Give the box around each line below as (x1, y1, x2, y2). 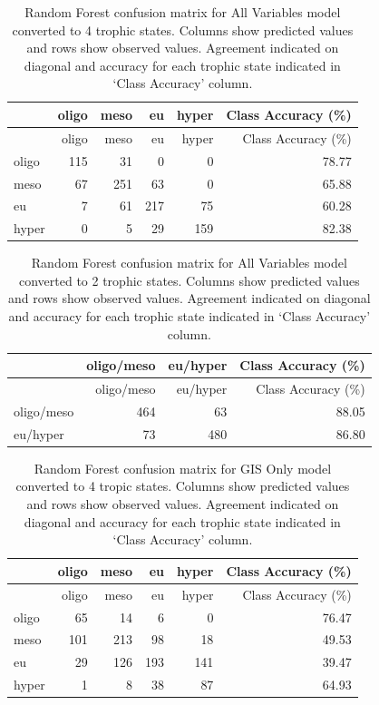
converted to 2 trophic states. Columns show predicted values (18, 270, 360, 289)
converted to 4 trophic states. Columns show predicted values (12, 20, 354, 39)
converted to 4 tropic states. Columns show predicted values (15, 476, 350, 495)
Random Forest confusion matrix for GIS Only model (34, 458, 332, 477)
